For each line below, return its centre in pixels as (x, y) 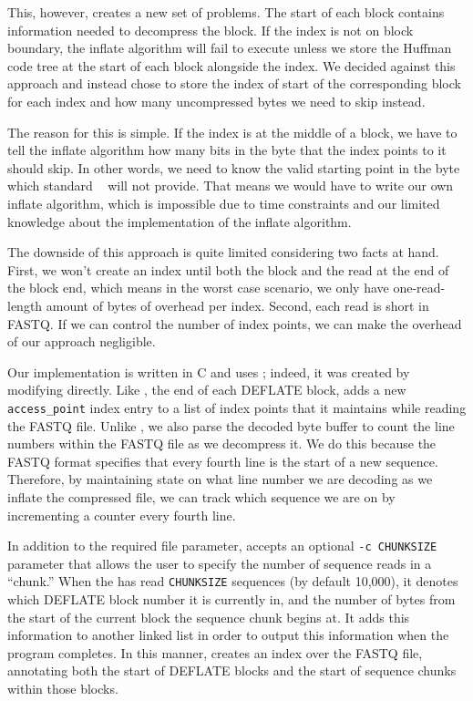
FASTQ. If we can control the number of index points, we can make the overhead (235, 323)
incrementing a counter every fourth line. (122, 515)
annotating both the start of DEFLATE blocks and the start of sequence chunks (232, 670)
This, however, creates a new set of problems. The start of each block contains (226, 12)
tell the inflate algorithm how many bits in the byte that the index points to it (227, 150)
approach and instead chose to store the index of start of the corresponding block (234, 83)
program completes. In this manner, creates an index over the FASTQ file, (215, 652)
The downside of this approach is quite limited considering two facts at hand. (223, 252)
